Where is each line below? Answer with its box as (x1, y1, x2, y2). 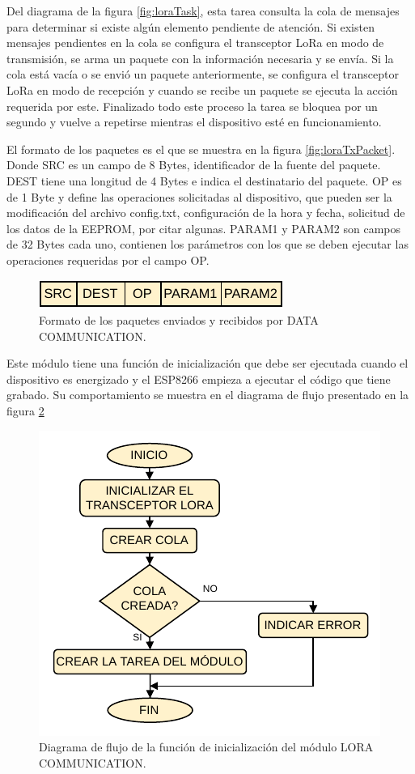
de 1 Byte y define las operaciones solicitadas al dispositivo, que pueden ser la (6, 188, 392, 205)
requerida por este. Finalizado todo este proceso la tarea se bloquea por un (6, 97, 378, 114)
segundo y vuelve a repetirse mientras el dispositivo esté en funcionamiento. (6, 113, 382, 130)
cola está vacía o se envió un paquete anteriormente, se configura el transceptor (6, 66, 400, 83)
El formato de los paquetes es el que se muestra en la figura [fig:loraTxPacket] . (6, 140, 396, 157)
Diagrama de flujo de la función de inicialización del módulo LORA (39, 738, 374, 755)
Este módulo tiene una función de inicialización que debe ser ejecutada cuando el (6, 355, 409, 372)
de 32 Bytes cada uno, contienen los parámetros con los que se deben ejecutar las (6, 236, 409, 253)
